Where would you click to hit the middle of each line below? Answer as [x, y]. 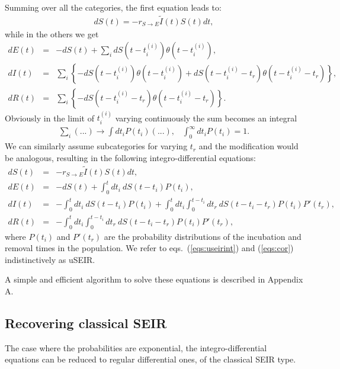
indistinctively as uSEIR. [50, 259]
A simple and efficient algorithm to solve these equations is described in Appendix [154, 279]
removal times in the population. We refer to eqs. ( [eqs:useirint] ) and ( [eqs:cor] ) [149, 248]
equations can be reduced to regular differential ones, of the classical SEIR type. [150, 359]
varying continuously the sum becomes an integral [206, 118]
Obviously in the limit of [49, 118]
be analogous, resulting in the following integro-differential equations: [130, 157]
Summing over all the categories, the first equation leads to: [113, 7]
